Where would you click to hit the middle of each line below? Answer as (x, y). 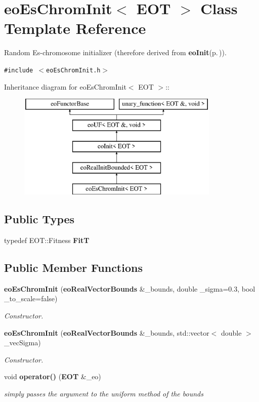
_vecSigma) (23, 343)
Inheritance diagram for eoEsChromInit (65, 86)
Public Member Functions (73, 267)
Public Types (39, 219)
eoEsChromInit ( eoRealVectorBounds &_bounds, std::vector (107, 332)
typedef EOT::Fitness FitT (47, 240)
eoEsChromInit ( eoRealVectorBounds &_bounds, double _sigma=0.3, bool (130, 288)
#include (19, 70)
